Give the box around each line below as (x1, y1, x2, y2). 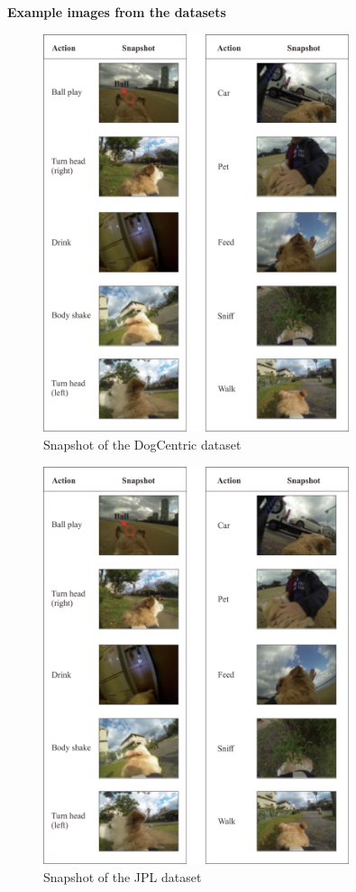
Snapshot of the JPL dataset (43, 867, 202, 886)
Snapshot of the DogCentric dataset (43, 434, 242, 453)
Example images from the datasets (7, 3, 226, 21)
